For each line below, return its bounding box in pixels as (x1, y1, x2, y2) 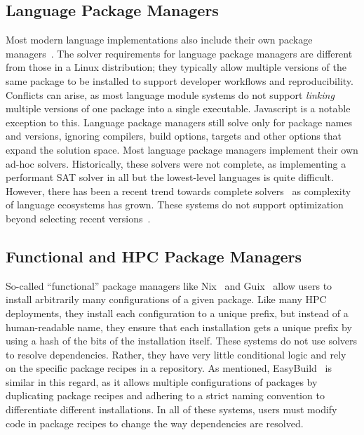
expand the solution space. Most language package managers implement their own (6, 142, 358, 156)
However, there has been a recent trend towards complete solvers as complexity (6, 183, 351, 198)
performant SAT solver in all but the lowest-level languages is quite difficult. (6, 170, 334, 185)
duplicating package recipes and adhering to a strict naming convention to (6, 388, 325, 403)
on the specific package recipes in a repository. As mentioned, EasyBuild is (6, 361, 332, 375)
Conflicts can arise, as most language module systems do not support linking (6, 87, 335, 102)
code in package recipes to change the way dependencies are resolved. (6, 415, 304, 430)
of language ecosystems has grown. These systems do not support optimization (6, 197, 344, 212)
